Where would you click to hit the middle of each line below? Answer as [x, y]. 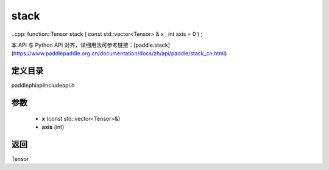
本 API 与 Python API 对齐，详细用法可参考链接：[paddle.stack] [91, 45]
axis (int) [53, 127]
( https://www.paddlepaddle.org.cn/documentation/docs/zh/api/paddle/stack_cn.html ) [119, 53]
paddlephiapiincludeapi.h [43, 86]
